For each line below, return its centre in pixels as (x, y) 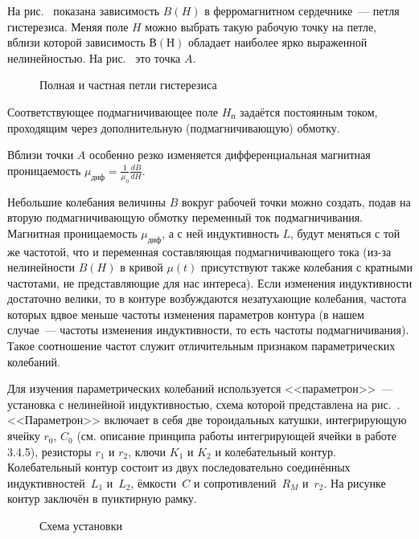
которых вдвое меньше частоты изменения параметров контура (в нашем (186, 314)
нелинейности (41, 267)
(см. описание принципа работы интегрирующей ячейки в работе (236, 436)
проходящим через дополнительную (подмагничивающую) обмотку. (174, 127)
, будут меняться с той (345, 233)
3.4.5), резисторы (49, 451)
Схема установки (81, 526)
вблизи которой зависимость (76, 42)
